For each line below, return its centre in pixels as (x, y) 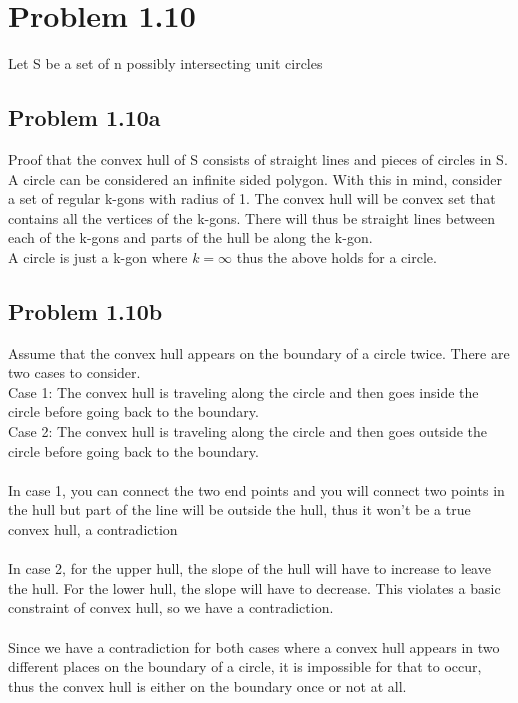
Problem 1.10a (84, 117)
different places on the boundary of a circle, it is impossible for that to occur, (245, 666)
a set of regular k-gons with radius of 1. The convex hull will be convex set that (252, 198)
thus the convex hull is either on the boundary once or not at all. (207, 685)
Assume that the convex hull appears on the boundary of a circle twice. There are (259, 352)
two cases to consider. (74, 372)
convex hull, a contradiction (93, 529)
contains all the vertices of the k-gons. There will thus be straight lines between (252, 217)
